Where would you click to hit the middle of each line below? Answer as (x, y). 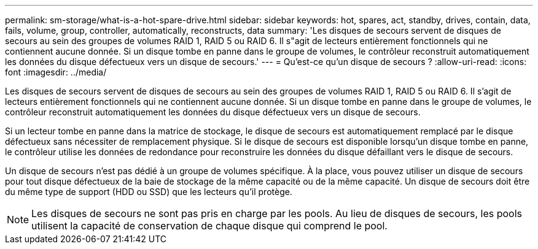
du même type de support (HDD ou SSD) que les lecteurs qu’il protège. (149, 192)
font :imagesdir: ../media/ (56, 72)
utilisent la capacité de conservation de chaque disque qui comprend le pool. (209, 226)
